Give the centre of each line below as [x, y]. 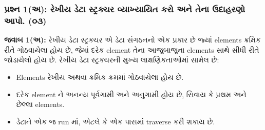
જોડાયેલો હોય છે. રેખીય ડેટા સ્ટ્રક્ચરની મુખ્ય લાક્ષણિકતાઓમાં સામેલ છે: [112, 60]
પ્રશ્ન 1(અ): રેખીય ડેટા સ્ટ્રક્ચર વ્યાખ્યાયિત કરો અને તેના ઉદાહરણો [125, 8]
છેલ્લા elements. [40, 104]
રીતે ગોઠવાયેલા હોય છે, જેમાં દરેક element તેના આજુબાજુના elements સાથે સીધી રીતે [132, 49]
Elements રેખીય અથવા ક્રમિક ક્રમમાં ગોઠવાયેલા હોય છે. [100, 77]
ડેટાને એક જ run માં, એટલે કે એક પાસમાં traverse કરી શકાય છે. [116, 121]
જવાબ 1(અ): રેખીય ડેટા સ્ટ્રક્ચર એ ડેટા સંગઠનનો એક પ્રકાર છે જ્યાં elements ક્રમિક [132, 40]
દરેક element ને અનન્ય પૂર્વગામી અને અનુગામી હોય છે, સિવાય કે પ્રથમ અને [131, 94]
